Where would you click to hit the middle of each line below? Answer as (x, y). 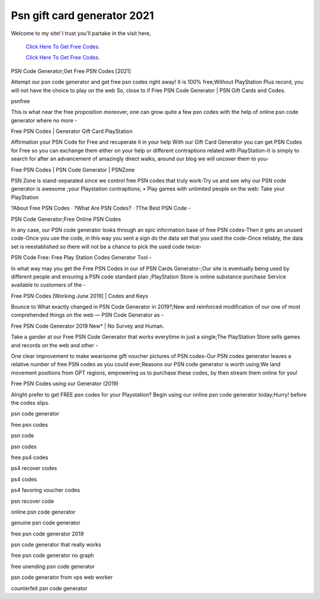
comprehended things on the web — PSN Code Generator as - (87, 315)
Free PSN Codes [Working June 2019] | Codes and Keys (79, 296)
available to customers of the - (48, 285)
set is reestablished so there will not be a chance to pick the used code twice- (106, 246)
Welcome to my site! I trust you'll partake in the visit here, (81, 33)
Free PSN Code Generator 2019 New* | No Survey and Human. (87, 326)
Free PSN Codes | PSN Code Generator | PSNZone (73, 170)
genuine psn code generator (46, 523)
